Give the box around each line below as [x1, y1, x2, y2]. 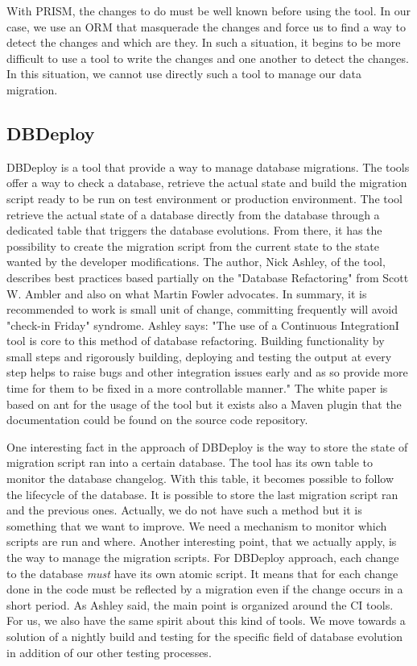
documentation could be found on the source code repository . [6, 411, 308, 428]
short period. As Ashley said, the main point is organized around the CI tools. [6, 596, 394, 613]
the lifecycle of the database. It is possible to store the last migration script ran [6, 485, 398, 502]
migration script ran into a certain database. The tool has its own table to [6, 454, 374, 471]
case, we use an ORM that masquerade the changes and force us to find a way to [6, 18, 407, 35]
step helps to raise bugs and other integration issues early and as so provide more [6, 364, 408, 381]
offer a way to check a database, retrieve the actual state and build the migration [6, 174, 407, 191]
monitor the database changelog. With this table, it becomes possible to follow [6, 470, 394, 487]
